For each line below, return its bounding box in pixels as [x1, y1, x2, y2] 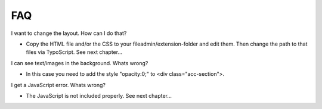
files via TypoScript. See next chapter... [26, 49, 123, 56]
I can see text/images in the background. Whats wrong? [11, 59, 148, 66]
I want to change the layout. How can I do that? [11, 30, 127, 37]
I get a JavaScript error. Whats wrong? [11, 81, 106, 88]
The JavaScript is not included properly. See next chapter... [26, 92, 172, 99]
